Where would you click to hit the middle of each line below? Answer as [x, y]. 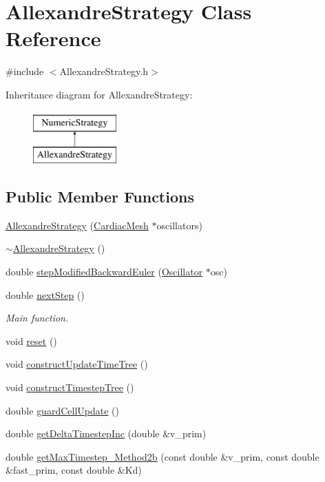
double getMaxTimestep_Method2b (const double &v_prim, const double [162, 456]
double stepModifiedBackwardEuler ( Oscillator [104, 272]
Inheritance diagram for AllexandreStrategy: [99, 94]
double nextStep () [45, 294]
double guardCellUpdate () [62, 410]
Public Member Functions [100, 197]
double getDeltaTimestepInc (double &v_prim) [106, 433]
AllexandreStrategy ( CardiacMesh [77, 225]
